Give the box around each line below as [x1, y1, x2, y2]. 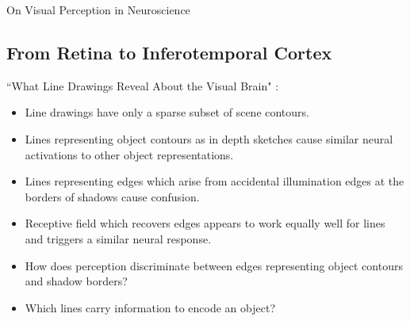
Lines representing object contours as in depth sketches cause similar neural [25, 130, 393, 147]
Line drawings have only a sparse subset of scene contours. [25, 104, 309, 120]
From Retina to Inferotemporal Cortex [6, 40, 332, 64]
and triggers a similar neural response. [25, 230, 212, 246]
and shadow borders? [25, 273, 128, 289]
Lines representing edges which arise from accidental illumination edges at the [25, 173, 404, 189]
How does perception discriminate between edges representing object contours [25, 257, 403, 273]
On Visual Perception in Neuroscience [6, 2, 190, 17]
